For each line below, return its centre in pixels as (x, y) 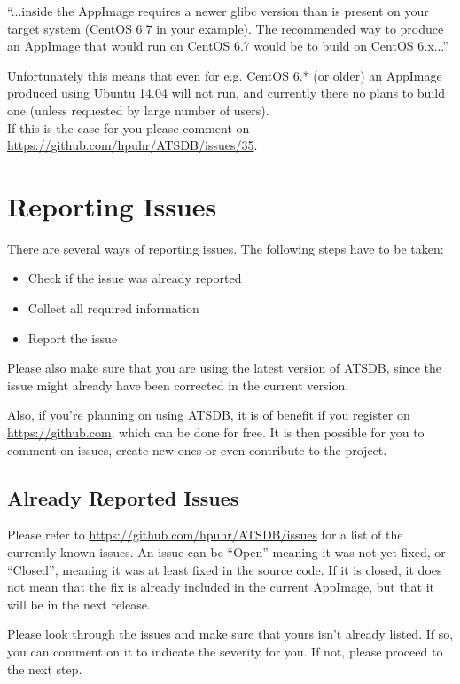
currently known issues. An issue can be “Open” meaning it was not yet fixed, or (226, 552)
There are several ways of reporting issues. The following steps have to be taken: (226, 248)
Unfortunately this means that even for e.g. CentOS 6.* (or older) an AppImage (225, 75)
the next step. (45, 668)
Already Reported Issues (123, 497)
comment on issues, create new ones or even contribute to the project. (197, 449)
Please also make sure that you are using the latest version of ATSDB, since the (225, 368)
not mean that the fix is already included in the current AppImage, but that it (221, 587)
